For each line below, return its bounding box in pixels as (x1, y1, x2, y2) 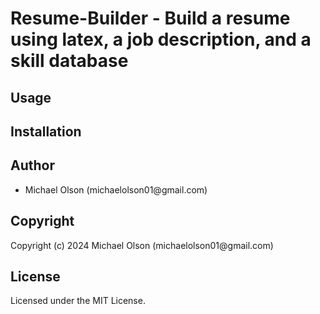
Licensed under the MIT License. (10, 295, 146, 307)
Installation (10, 123, 82, 140)
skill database (10, 50, 129, 72)
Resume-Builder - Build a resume (10, 7, 291, 30)
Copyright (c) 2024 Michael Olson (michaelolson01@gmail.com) (10, 239, 274, 251)
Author (10, 157, 55, 174)
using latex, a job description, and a (10, 28, 312, 51)
